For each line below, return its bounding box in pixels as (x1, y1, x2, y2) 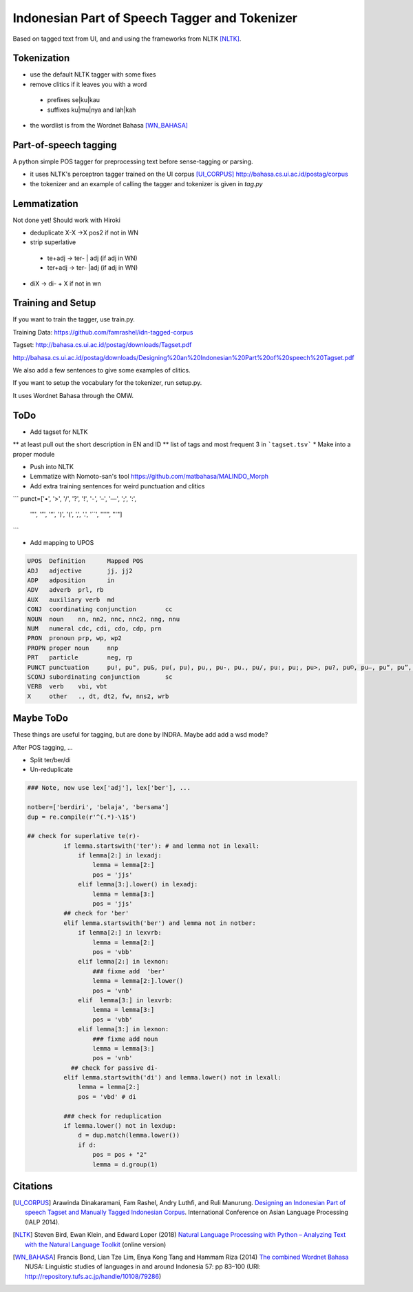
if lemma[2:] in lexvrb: (78, 928, 162, 937)
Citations (12, 1180, 53, 1192)
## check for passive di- (70, 1064, 158, 1072)
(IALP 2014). (25, 1218, 60, 1226)
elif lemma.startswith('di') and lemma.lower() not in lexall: (63, 1073, 282, 1082)
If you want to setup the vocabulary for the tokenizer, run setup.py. (12, 379, 202, 387)
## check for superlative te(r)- (27, 832, 140, 840)
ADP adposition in (27, 577, 115, 584)
